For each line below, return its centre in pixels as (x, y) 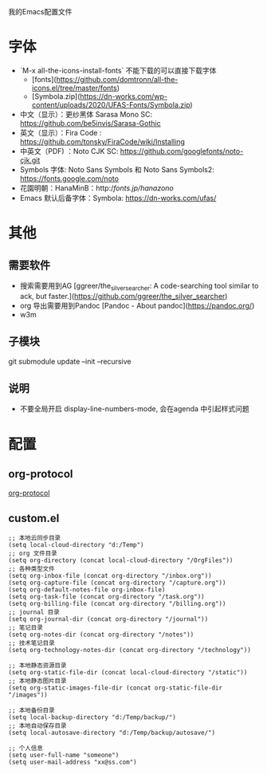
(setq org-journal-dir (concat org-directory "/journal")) (108, 619)
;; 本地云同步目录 (35, 538)
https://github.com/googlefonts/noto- (182, 151)
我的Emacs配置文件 (40, 12)
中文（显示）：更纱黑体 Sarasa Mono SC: (86, 114)
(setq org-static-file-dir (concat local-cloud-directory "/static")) (128, 673)
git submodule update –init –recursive (70, 361)
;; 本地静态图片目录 (37, 681)
